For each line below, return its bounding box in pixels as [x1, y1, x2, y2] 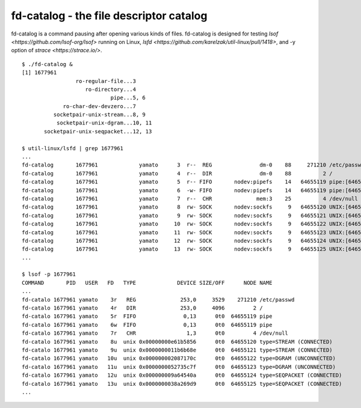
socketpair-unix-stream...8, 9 [53, 111, 146, 118]
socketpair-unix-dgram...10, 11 [56, 120, 152, 126]
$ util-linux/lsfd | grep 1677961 [22, 145, 123, 151]
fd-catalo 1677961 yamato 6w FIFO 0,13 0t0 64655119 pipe [22, 321, 273, 328]
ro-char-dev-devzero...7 [63, 103, 137, 109]
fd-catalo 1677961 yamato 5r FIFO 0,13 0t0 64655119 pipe [22, 313, 273, 320]
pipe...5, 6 [110, 94, 146, 102]
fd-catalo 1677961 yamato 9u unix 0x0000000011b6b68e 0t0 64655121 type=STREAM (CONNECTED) [22, 347, 333, 353]
